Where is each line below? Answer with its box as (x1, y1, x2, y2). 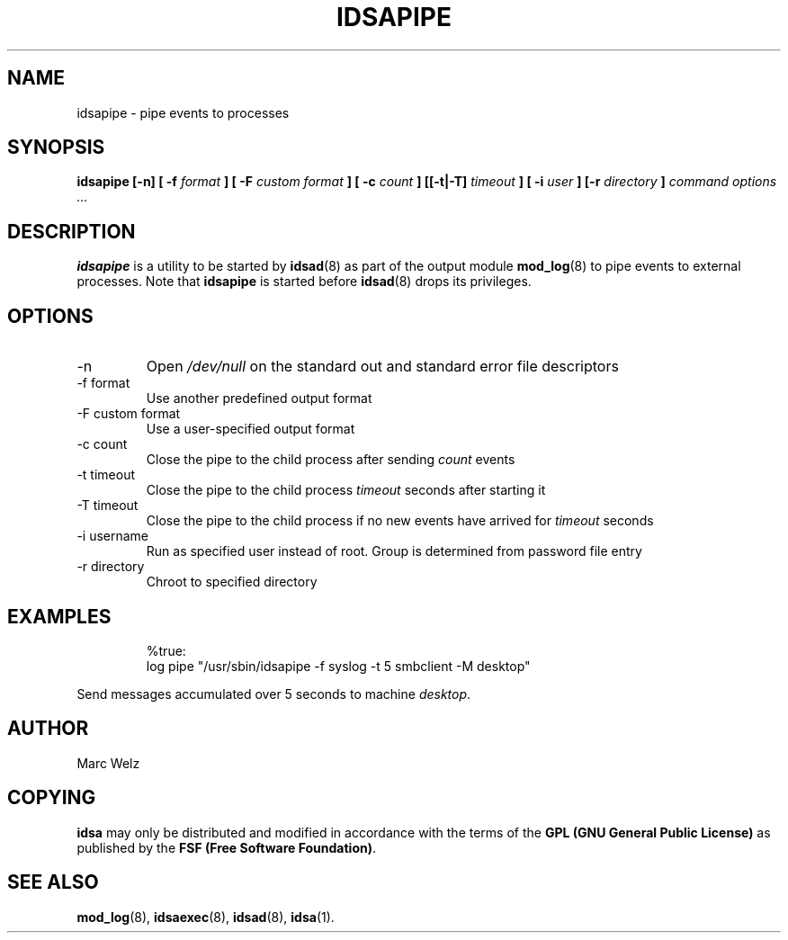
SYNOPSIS (7, 136, 105, 159)
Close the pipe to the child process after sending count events (146, 452, 515, 468)
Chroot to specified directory (146, 574, 318, 590)
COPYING (7, 786, 96, 810)
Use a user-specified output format (146, 421, 355, 437)
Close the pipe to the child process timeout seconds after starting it (146, 482, 546, 498)
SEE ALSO (7, 871, 99, 894)
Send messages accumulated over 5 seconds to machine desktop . (76, 685, 471, 702)
